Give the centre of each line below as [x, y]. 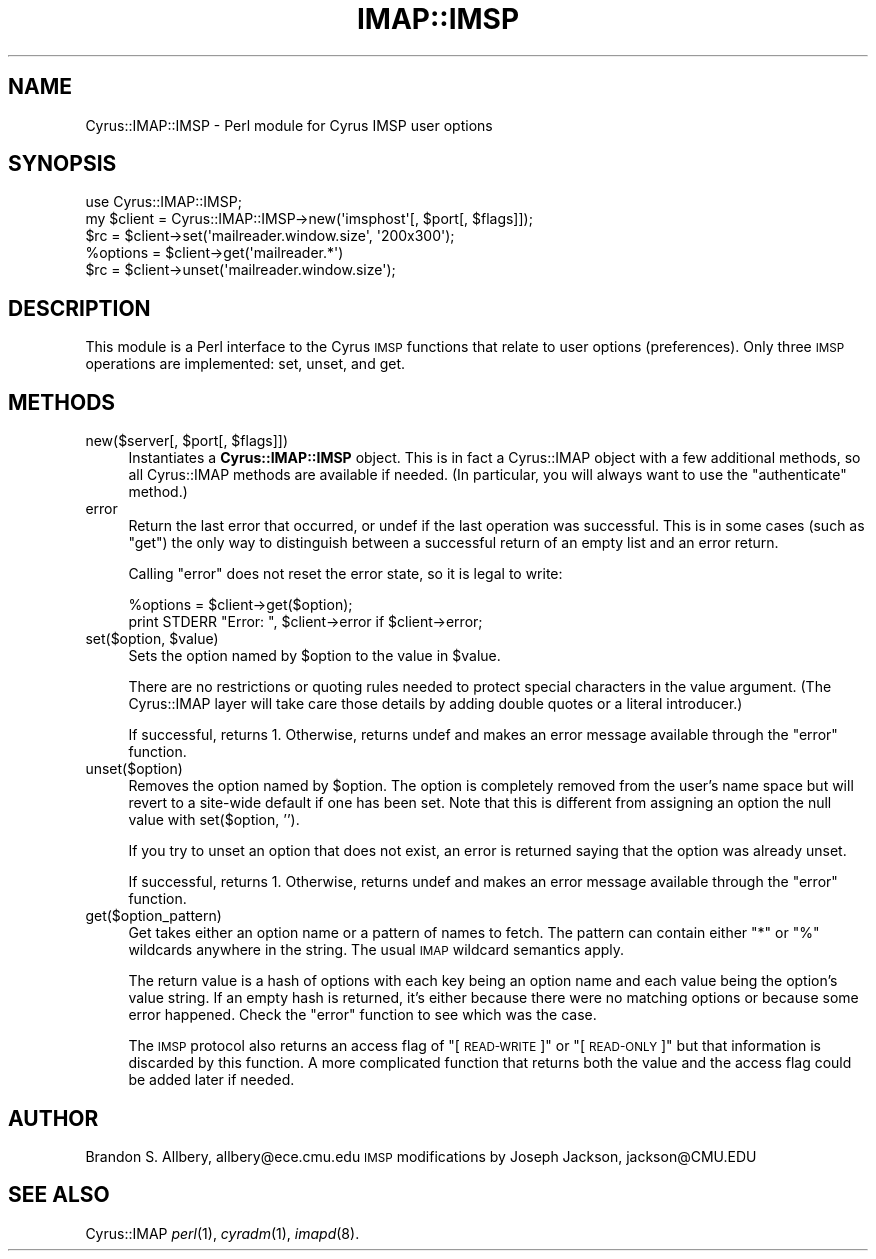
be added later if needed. [211, 1080]
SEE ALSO [59, 1195]
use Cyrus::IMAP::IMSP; [163, 202]
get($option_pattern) [153, 916]
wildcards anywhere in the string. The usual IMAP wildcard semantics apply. [376, 950]
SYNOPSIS [62, 164]
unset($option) [134, 769]
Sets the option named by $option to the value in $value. [314, 656]
